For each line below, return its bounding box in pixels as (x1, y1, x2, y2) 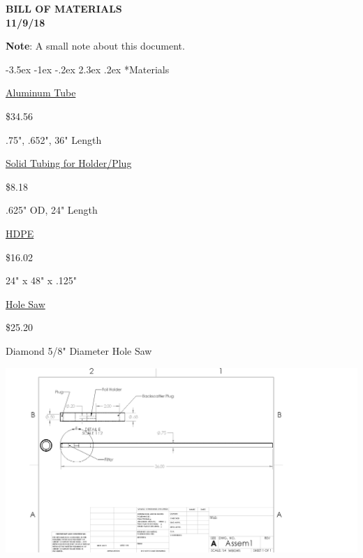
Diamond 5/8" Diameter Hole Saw (6, 343, 152, 358)
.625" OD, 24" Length (6, 203, 98, 217)
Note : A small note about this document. (6, 38, 185, 53)
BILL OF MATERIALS (6, 1, 122, 15)
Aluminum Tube (6, 85, 76, 100)
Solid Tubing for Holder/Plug (6, 156, 132, 170)
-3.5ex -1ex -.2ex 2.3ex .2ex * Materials (6, 61, 170, 76)
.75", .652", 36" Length (6, 132, 102, 147)
